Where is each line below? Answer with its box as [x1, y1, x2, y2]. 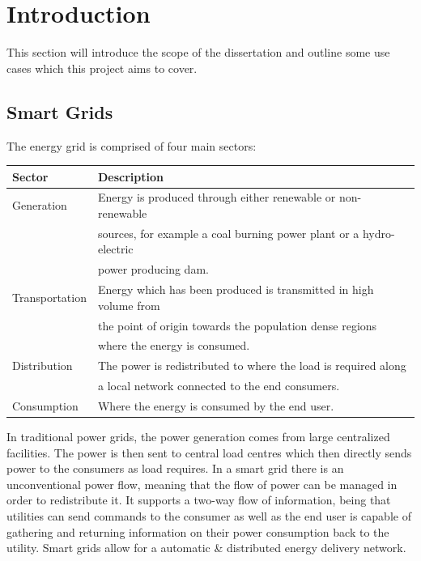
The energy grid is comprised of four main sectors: [6, 137, 257, 154]
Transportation [12, 288, 87, 305]
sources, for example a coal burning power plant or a [97, 224, 359, 241]
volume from [97, 296, 160, 313]
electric [97, 240, 134, 257]
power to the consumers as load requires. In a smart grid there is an [6, 460, 344, 477]
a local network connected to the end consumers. [97, 377, 340, 394]
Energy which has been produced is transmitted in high [97, 281, 374, 298]
